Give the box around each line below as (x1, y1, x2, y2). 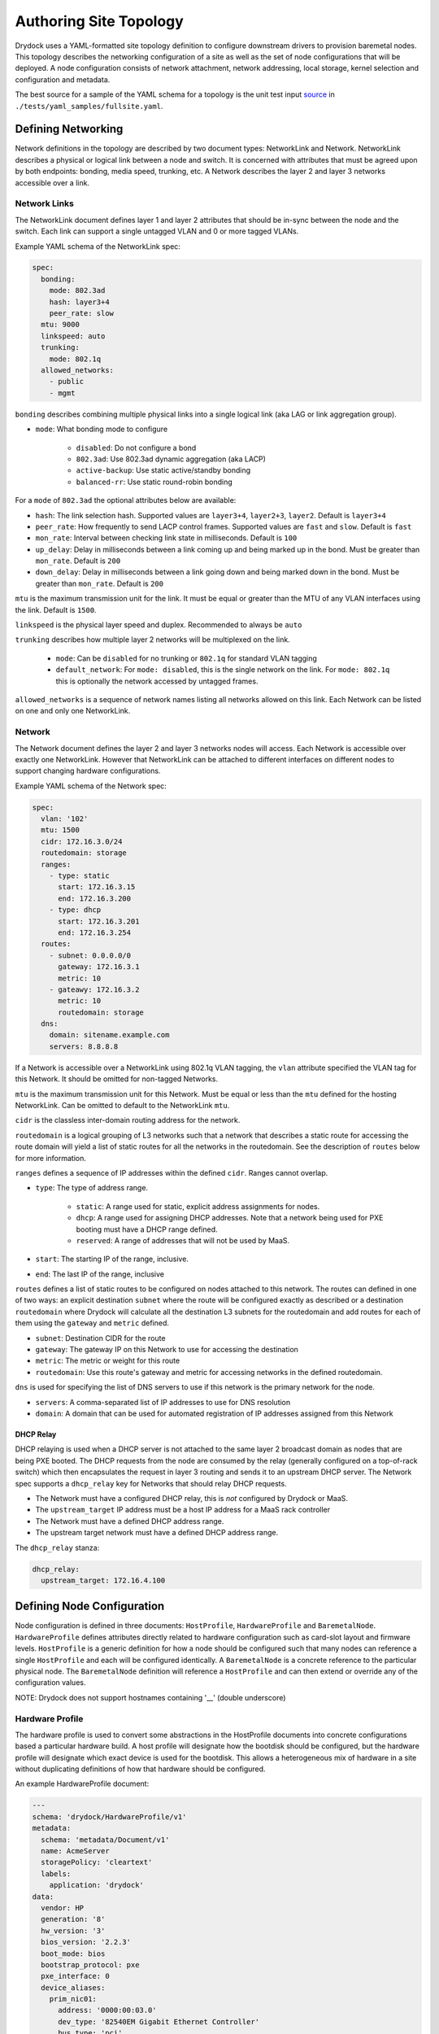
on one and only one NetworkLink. (15, 706, 131, 716)
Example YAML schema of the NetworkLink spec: (15, 241, 180, 251)
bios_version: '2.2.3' (41, 1937, 132, 1947)
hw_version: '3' (41, 1926, 106, 1936)
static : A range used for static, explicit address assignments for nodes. (76, 1201, 320, 1211)
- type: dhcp (49, 906, 102, 914)
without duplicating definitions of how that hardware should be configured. (15, 1764, 266, 1774)
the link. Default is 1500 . (15, 605, 97, 614)
